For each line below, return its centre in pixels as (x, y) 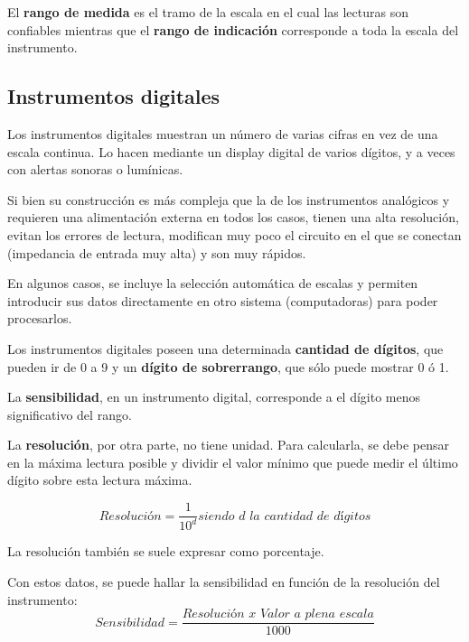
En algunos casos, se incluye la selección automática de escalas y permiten (213, 283)
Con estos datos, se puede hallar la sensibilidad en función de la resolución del (224, 582)
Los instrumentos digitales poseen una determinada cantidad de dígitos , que (225, 348)
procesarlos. (40, 318)
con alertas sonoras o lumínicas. (95, 169)
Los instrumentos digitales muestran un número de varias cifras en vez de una (223, 133)
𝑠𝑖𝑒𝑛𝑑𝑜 (216, 516)
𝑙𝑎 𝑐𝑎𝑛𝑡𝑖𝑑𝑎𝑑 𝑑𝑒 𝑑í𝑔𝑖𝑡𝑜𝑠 (310, 516)
